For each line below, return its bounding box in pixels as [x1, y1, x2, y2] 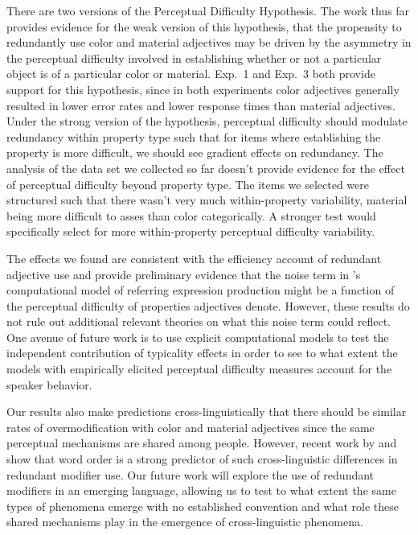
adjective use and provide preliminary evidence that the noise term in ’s [6, 265, 361, 282]
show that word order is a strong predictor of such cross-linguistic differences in [6, 451, 398, 467]
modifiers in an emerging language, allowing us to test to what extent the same [6, 482, 396, 499]
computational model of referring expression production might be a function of [6, 282, 395, 298]
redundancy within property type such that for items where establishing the [6, 128, 381, 145]
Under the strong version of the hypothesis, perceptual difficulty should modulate [6, 113, 408, 130]
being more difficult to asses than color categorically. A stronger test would [6, 207, 376, 224]
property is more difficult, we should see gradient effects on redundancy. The [6, 144, 383, 161]
